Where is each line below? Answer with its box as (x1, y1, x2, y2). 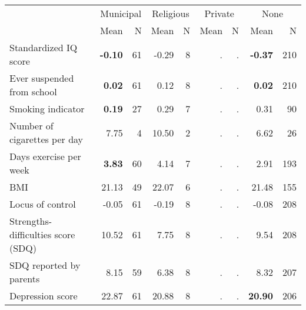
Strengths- (9, 214, 52, 228)
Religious (152, 6, 189, 20)
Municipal (100, 6, 142, 20)
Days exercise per (9, 149, 81, 163)
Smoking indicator (9, 102, 85, 115)
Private (204, 6, 234, 20)
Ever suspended (9, 71, 74, 85)
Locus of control (9, 197, 76, 211)
